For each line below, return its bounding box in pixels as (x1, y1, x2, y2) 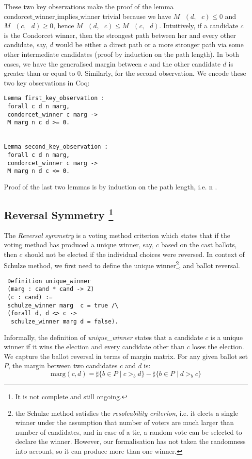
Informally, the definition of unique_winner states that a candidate (4, 332, 203, 342)
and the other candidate (149, 58, 220, 68)
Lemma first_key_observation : (4, 95, 105, 102)
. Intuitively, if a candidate (159, 20, 238, 31)
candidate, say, (4, 39, 47, 50)
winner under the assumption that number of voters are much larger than (15, 417, 234, 427)
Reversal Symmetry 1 (4, 205, 113, 222)
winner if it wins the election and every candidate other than (4, 341, 185, 352)
